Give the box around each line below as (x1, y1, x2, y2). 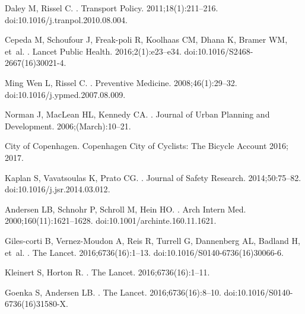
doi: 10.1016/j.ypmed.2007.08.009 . (5, 88, 126, 100)
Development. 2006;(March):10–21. (5, 119, 131, 132)
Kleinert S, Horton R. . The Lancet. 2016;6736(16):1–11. (5, 266, 210, 278)
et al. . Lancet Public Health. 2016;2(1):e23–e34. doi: (5, 45, 198, 57)
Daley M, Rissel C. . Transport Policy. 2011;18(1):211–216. (5, 2, 218, 14)
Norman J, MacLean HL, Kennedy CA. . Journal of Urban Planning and (5, 108, 270, 120)
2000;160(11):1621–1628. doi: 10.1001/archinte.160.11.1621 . (5, 214, 217, 227)
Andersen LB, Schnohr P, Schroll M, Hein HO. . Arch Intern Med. (5, 202, 246, 215)
